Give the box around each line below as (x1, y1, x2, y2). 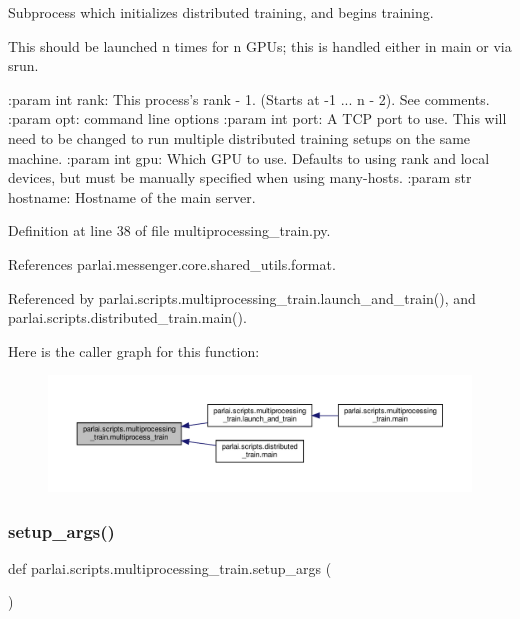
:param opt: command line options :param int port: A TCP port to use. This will (8, 108, 507, 129)
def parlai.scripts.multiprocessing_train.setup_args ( (8, 557, 332, 578)
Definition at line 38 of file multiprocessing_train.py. (8, 220, 331, 241)
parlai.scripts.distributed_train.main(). (8, 307, 247, 328)
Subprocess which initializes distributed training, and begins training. (8, 2, 434, 22)
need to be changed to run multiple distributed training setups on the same (8, 127, 471, 148)
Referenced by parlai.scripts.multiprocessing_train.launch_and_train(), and (8, 287, 476, 308)
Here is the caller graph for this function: (8, 340, 260, 361)
